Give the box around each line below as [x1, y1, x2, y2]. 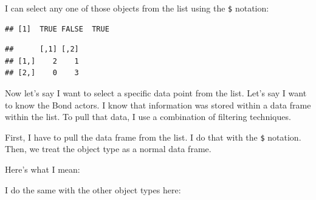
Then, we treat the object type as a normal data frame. [5, 142, 211, 155]
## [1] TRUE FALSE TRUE [5, 24, 109, 33]
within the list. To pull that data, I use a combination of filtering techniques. [5, 110, 291, 123]
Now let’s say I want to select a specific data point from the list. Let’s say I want [5, 87, 307, 99]
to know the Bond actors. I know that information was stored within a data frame [5, 98, 311, 111]
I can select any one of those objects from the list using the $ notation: [5, 2, 269, 14]
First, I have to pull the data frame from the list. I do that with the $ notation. [5, 130, 301, 143]
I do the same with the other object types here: [5, 183, 181, 196]
